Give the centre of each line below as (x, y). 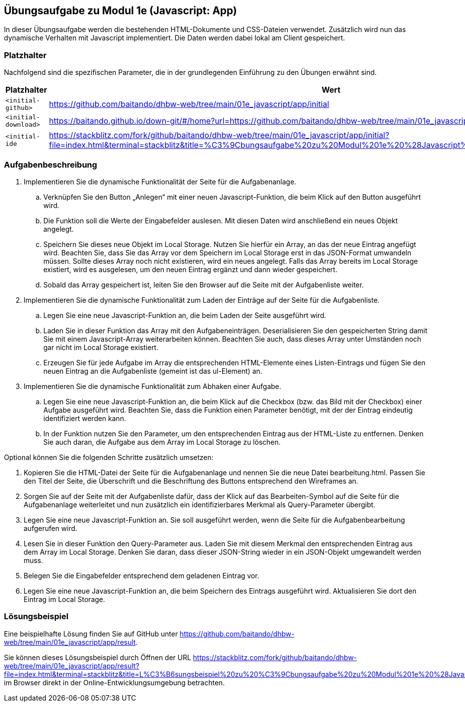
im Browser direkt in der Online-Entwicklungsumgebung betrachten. (115, 682)
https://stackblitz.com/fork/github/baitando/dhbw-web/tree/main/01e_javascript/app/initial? (219, 135)
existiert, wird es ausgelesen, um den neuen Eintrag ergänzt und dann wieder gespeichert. (190, 269)
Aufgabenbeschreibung (51, 164)
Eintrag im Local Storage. (65, 599)
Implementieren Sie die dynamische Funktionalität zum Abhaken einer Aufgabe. (152, 386)
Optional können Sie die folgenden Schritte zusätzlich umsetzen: (109, 457)
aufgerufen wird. (50, 528)
